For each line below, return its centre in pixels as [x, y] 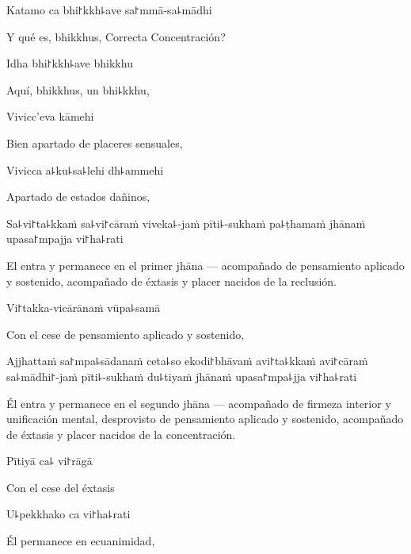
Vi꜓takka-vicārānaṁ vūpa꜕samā [84, 308]
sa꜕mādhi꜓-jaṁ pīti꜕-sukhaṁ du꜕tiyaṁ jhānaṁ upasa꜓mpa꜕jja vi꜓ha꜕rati [182, 376]
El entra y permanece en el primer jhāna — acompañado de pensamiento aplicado [205, 265]
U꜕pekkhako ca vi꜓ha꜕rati [68, 514]
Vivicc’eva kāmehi [50, 116]
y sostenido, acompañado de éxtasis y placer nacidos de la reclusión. [172, 281]
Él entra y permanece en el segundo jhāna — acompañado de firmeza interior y [199, 403]
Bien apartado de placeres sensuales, [95, 142]
